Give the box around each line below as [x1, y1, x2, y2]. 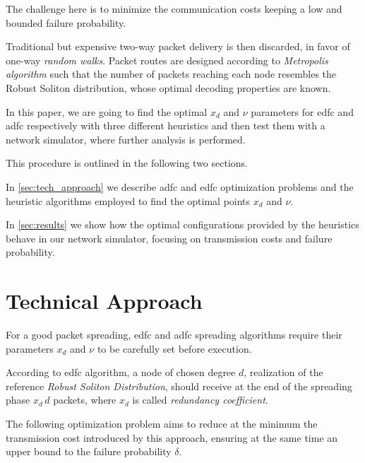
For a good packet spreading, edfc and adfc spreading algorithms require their [6, 327, 342, 342]
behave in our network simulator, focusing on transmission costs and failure [6, 230, 333, 245]
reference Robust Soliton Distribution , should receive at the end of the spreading [6, 378, 352, 393]
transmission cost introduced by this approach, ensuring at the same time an [6, 430, 338, 445]
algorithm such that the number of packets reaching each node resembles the [6, 66, 337, 81]
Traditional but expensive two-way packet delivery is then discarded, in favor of [6, 39, 350, 54]
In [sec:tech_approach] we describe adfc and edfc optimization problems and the [6, 179, 354, 194]
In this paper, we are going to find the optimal [6, 104, 208, 119]
